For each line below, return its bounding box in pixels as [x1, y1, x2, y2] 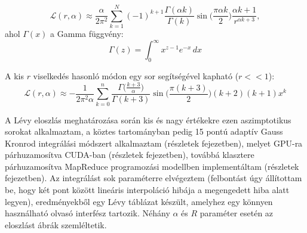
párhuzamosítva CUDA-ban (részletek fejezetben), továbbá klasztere [5, 148, 254, 161]
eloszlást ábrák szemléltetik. [5, 218, 107, 231]
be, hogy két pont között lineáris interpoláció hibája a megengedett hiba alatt [5, 184, 290, 196]
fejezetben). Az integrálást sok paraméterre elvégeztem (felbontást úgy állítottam [5, 172, 302, 184]
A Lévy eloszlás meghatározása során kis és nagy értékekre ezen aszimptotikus [5, 113, 291, 126]
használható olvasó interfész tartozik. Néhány [5, 207, 170, 219]
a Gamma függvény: [50, 27, 124, 40]
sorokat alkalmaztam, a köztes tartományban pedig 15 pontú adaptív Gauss [5, 125, 283, 138]
